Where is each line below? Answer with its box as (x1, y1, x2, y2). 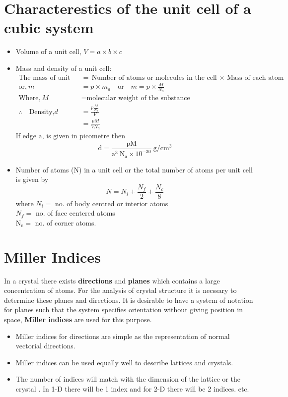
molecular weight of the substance (86, 95, 190, 102)
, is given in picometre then (42, 130, 126, 141)
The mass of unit (18, 74, 71, 81)
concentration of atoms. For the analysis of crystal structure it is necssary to (4, 285, 237, 295)
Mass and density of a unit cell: (15, 62, 112, 73)
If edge (15, 130, 37, 141)
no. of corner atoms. (35, 217, 96, 227)
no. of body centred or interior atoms (55, 198, 168, 208)
